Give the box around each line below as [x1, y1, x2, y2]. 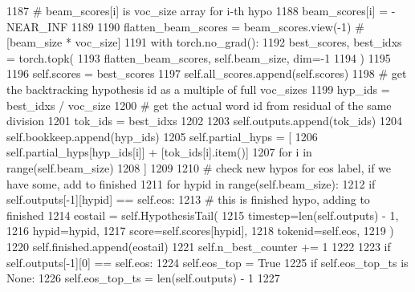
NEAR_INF [6, 18, 68, 34]
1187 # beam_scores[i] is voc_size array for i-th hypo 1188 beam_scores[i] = [6, 2, 389, 18]
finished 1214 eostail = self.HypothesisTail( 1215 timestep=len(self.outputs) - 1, [6, 206, 399, 223]
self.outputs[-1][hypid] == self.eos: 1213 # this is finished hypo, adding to [6, 191, 370, 208]
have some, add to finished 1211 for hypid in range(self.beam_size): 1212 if [6, 175, 376, 192]
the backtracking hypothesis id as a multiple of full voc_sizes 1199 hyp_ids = [6, 80, 390, 97]
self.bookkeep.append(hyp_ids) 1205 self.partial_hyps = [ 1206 [6, 128, 318, 144]
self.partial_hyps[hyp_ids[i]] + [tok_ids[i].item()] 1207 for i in [6, 144, 312, 160]
